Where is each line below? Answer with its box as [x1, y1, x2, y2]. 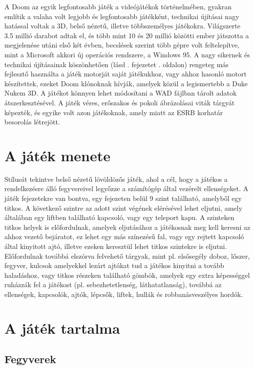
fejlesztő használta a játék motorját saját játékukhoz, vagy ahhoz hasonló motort [4, 69, 247, 79]
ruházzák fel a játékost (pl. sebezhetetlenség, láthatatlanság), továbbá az [4, 279, 222, 290]
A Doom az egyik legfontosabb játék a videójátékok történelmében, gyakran [4, 1, 232, 11]
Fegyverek [4, 351, 56, 367]
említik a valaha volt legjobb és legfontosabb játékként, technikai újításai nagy [4, 11, 239, 21]
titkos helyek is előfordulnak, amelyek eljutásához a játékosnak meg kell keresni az [4, 221, 251, 232]
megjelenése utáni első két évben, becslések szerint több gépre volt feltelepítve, [4, 40, 240, 50]
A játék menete [4, 145, 111, 165]
